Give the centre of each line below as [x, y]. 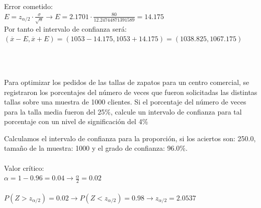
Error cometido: [28, 6]
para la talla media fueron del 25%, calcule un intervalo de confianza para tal [123, 111]
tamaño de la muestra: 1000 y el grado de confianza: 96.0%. [96, 148]
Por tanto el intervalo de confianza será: [65, 28]
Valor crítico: [24, 168]
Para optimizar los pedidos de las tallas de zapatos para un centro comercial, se [127, 82]
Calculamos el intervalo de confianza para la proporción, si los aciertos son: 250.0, [130, 138]
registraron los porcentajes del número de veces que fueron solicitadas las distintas [131, 92]
